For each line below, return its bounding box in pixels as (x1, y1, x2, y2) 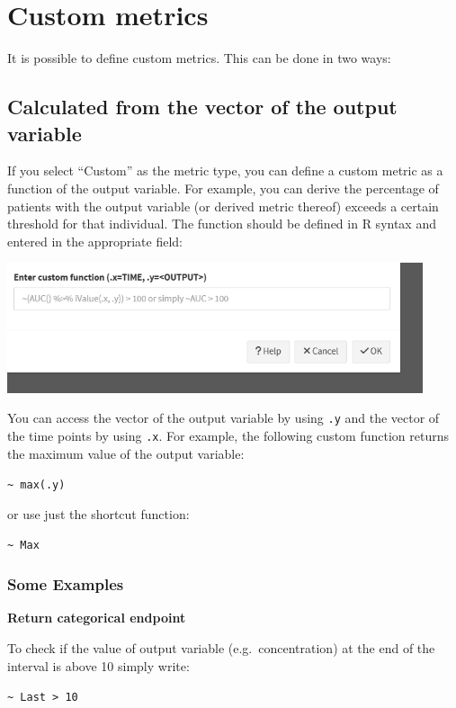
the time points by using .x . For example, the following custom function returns (7, 426, 449, 444)
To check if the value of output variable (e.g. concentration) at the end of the (7, 638, 435, 657)
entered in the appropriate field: (7, 231, 183, 250)
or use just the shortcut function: (7, 504, 190, 523)
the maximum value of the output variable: (7, 444, 245, 462)
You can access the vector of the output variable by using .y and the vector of (7, 408, 440, 427)
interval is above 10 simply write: (7, 656, 190, 675)
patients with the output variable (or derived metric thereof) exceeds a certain (7, 196, 439, 215)
